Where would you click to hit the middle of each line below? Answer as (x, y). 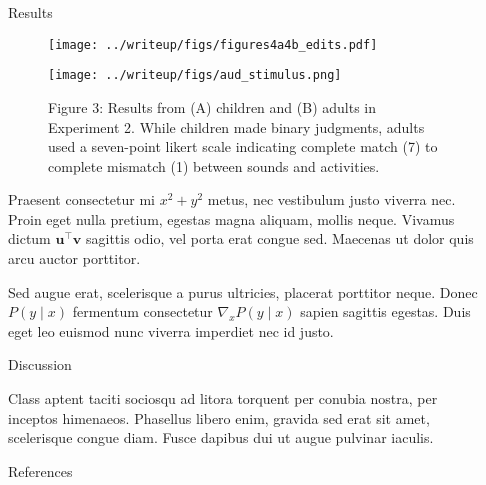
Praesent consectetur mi (82, 199)
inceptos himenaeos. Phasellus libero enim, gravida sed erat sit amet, (219, 417)
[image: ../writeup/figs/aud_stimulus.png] (195, 75)
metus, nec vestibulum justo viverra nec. (331, 199)
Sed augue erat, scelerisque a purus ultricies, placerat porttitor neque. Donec (243, 291)
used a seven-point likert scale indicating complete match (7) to (243, 146)
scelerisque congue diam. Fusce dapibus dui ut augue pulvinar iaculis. (221, 437)
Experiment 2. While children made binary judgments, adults (236, 126)
